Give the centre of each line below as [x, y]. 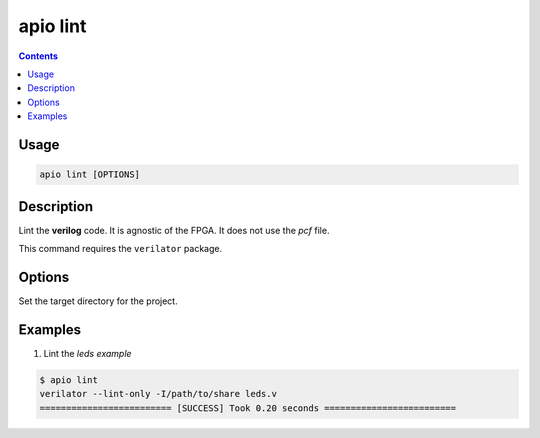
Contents [38, 56]
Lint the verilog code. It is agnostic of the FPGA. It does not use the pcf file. [174, 230]
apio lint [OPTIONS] [89, 174]
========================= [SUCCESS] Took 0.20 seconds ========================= [248, 408]
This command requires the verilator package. [120, 248]
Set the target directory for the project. [98, 301]
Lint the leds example [87, 353]
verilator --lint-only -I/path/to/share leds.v [158, 394]
